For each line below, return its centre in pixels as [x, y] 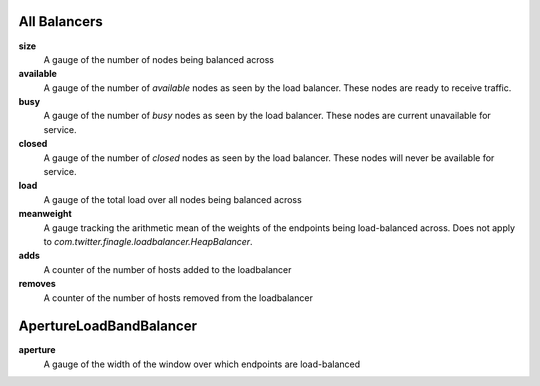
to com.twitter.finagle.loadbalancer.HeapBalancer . [148, 241]
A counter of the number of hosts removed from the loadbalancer [178, 297]
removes [37, 284]
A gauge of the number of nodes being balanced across [159, 59]
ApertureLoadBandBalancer [107, 326]
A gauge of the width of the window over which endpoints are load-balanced [202, 364]
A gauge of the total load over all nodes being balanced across [172, 199]
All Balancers [61, 21]
